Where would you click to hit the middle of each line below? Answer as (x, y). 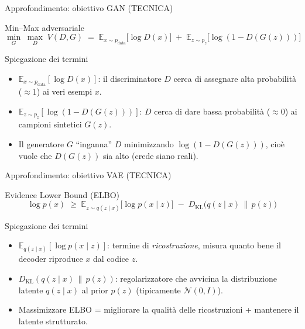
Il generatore (41, 144)
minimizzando (149, 144)
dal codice (111, 259)
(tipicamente (158, 290)
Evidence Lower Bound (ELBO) (62, 194)
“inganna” (94, 144)
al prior (95, 290)
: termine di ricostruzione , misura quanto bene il (194, 245)
